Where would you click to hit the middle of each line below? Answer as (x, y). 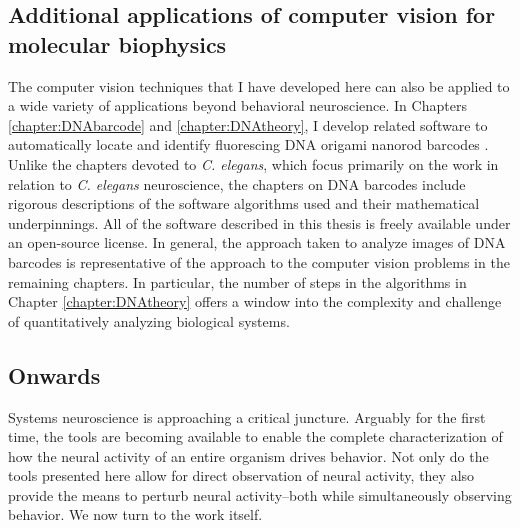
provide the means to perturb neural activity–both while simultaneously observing (260, 494)
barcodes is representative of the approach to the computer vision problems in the (259, 261)
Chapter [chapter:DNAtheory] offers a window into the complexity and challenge (255, 301)
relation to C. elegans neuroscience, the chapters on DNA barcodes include (237, 183)
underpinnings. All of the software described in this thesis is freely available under (259, 222)
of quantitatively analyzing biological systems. (149, 320)
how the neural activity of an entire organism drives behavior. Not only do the (248, 455)
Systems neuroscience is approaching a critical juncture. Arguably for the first (247, 416)
